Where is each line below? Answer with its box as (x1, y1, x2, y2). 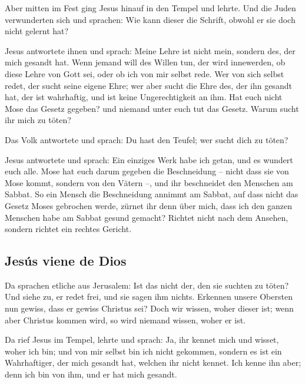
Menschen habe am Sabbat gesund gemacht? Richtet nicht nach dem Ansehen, (5, 211, 289, 223)
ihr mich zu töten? (5, 114, 71, 126)
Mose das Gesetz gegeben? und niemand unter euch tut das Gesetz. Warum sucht (5, 102, 299, 114)
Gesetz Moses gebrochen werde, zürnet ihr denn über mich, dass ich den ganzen (5, 199, 292, 211)
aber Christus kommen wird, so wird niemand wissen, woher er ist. (5, 313, 246, 326)
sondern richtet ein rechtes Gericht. (5, 223, 132, 235)
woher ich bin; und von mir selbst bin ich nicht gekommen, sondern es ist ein (5, 345, 282, 357)
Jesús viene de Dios (5, 251, 127, 270)
